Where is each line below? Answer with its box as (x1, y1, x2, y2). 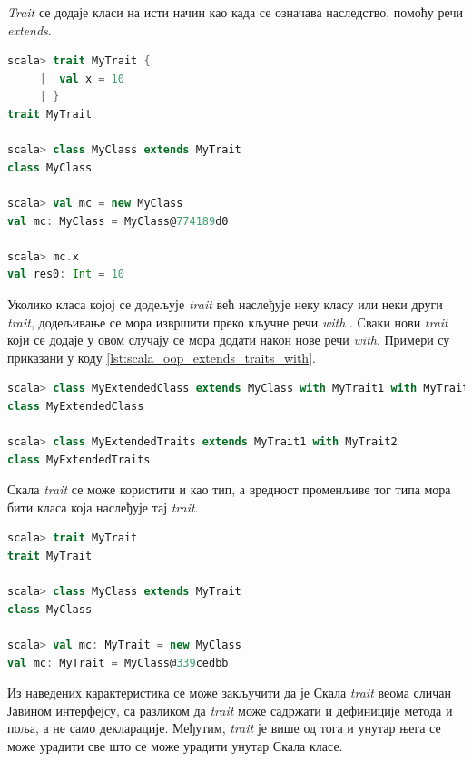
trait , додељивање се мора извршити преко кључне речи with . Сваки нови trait (7, 312, 448, 331)
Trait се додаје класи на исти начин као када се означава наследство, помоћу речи (7, 3, 463, 21)
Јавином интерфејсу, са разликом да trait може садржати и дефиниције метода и (7, 700, 453, 719)
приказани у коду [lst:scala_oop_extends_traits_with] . (7, 347, 316, 366)
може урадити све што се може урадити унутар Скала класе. (7, 736, 343, 755)
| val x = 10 (39, 72, 124, 85)
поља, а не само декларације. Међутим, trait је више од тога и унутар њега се (7, 718, 441, 737)
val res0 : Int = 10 (7, 268, 124, 281)
